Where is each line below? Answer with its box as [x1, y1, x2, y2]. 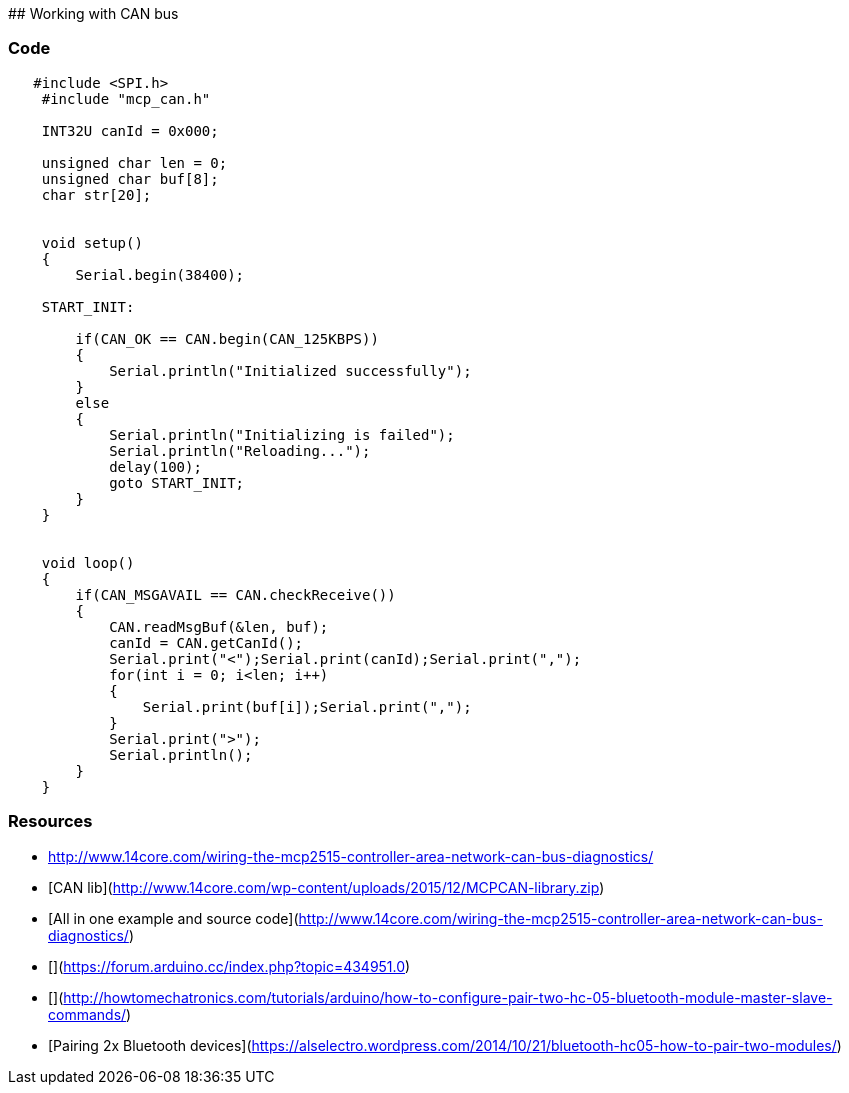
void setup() [41, 234, 143, 251]
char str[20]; [41, 186, 152, 203]
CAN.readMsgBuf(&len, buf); [109, 618, 329, 635]
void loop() [41, 554, 135, 571]
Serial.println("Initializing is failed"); [109, 426, 455, 443]
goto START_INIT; [109, 474, 245, 491]
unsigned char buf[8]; [41, 170, 219, 187]
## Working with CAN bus [8, 5, 179, 22]
